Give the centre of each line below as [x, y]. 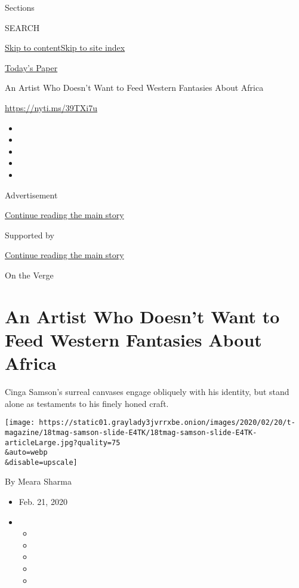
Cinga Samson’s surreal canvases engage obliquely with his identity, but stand [147, 391]
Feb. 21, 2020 [43, 502]
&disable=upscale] [41, 462]
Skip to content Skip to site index [65, 48]
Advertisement [31, 195]
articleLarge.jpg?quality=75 [63, 442]
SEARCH [22, 27]
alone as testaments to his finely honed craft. [87, 403]
